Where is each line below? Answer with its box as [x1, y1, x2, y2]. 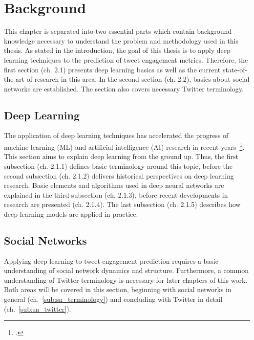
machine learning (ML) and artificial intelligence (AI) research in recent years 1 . [4, 140, 245, 152]
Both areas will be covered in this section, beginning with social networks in [4, 284, 232, 295]
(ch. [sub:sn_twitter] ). [4, 303, 71, 314]
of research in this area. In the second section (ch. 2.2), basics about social [26, 74, 250, 84]
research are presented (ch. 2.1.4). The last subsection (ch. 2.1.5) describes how [4, 199, 241, 209]
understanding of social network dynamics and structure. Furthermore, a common [4, 265, 249, 275]
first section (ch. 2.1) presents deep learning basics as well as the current [4, 64, 221, 74]
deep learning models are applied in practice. [4, 208, 138, 219]
